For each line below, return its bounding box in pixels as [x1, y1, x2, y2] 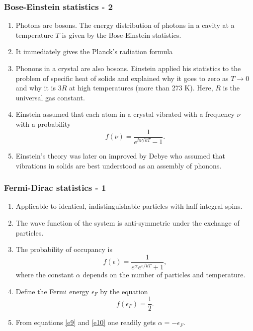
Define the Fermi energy [15, 286, 89, 296]
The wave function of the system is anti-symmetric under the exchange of [15, 217, 240, 228]
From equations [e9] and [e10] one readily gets [15, 317, 156, 328]
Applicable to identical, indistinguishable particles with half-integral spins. [15, 201, 243, 211]
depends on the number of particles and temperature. [83, 269, 246, 280]
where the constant [15, 269, 74, 280]
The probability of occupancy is [15, 244, 112, 254]
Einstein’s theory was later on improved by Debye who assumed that [15, 150, 226, 161]
